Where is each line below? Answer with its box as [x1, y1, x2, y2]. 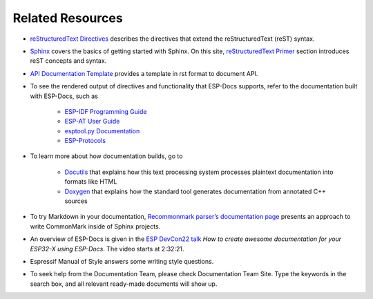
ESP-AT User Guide [64, 117, 120, 126]
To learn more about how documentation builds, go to [30, 152, 183, 160]
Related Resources [12, 10, 124, 26]
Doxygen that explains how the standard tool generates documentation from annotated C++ [64, 187, 326, 195]
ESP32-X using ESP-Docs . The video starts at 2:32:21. [30, 244, 184, 253]
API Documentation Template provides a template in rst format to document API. [30, 69, 258, 77]
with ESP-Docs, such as [30, 92, 98, 100]
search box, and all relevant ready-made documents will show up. [30, 280, 218, 288]
